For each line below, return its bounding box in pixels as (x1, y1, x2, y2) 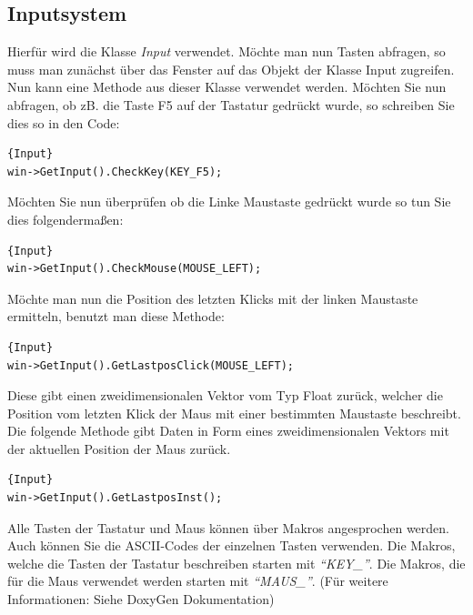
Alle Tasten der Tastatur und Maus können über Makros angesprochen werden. (7, 518, 449, 537)
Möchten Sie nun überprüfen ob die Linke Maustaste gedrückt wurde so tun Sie (7, 192, 451, 211)
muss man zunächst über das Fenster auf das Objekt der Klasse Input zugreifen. (7, 59, 455, 78)
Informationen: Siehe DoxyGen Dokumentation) (7, 590, 275, 609)
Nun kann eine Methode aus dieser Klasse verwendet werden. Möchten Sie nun (7, 77, 447, 96)
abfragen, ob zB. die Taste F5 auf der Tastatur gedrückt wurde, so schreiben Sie (7, 95, 455, 114)
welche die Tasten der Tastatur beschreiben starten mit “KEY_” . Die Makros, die (7, 553, 466, 572)
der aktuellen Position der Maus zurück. (7, 439, 231, 458)
